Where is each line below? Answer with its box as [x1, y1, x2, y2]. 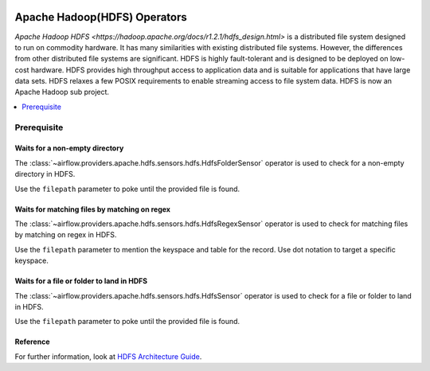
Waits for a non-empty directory [14, 143, 124, 153]
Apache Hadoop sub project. [14, 88, 110, 97]
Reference [14, 337, 50, 346]
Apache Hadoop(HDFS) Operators [14, 10, 187, 24]
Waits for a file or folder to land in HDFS [14, 276, 147, 286]
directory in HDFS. [14, 170, 76, 179]
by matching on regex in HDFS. [14, 230, 117, 240]
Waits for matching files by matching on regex [14, 204, 171, 214]
